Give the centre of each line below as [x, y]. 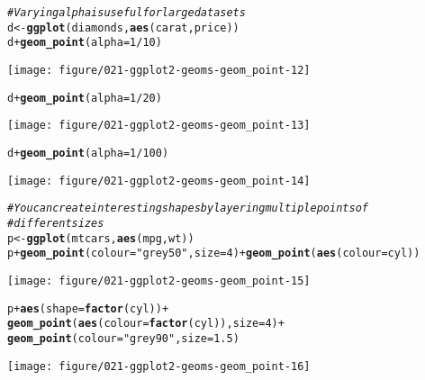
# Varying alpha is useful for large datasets [127, 13]
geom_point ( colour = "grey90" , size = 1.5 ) [123, 338]
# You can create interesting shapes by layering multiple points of [188, 208]
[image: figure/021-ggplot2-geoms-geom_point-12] [159, 70]
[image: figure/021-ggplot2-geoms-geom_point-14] [159, 181]
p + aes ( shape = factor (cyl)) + [88, 308]
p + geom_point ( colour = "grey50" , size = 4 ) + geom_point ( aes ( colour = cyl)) [214, 253]
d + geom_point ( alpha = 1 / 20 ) [85, 98]
